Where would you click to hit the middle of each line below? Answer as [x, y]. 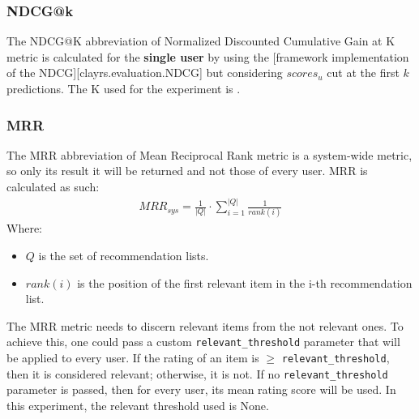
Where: [24, 228]
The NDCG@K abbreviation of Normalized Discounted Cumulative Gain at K [201, 41]
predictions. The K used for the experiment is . [124, 88]
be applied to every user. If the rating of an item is [133, 357]
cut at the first [363, 73]
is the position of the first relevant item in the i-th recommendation [245, 282]
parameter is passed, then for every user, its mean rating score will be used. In [201, 389]
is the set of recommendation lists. [124, 255]
